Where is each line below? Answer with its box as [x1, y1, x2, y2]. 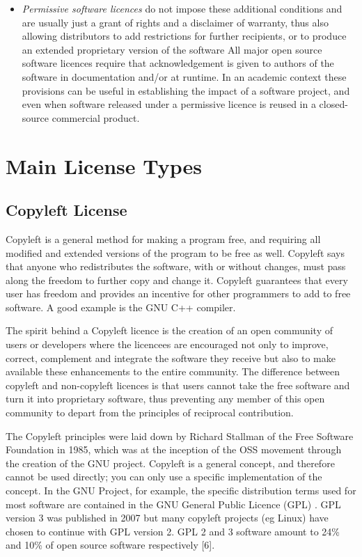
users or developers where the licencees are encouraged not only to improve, [6, 337, 329, 352]
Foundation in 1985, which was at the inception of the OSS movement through [6, 442, 342, 457]
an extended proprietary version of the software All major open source [22, 42, 322, 56]
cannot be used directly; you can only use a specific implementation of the [6, 469, 322, 484]
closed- [319, 97, 348, 111]
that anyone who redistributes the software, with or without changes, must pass [6, 259, 346, 274]
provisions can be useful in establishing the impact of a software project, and [22, 83, 350, 97]
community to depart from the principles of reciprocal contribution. [6, 405, 294, 420]
